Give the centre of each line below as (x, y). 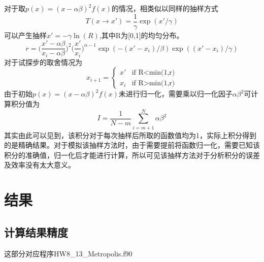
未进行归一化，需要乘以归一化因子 (175, 94)
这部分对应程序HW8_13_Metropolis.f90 (68, 253)
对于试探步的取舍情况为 (43, 62)
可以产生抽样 (25, 35)
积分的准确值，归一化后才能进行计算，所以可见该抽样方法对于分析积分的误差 (132, 155)
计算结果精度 (36, 232)
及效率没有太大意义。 (40, 165)
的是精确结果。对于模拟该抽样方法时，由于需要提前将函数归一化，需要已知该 (132, 145)
